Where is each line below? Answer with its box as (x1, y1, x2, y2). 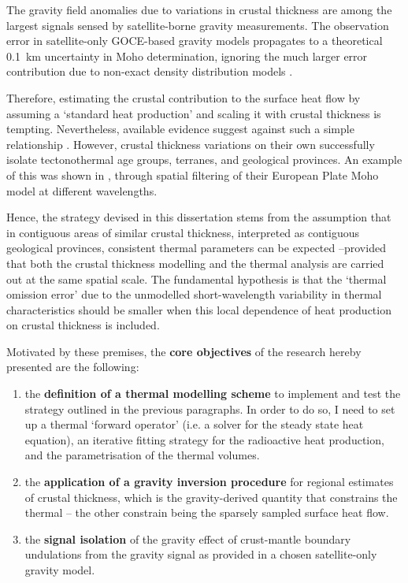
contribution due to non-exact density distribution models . (6, 63, 293, 80)
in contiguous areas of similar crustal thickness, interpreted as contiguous (6, 224, 360, 240)
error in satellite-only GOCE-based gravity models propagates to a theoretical (6, 32, 383, 49)
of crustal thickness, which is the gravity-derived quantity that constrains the (24, 488, 398, 505)
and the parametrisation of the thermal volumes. (24, 447, 260, 463)
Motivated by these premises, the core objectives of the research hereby (6, 343, 362, 359)
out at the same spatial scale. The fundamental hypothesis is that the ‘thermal (6, 270, 387, 287)
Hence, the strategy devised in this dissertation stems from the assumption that (6, 209, 391, 225)
